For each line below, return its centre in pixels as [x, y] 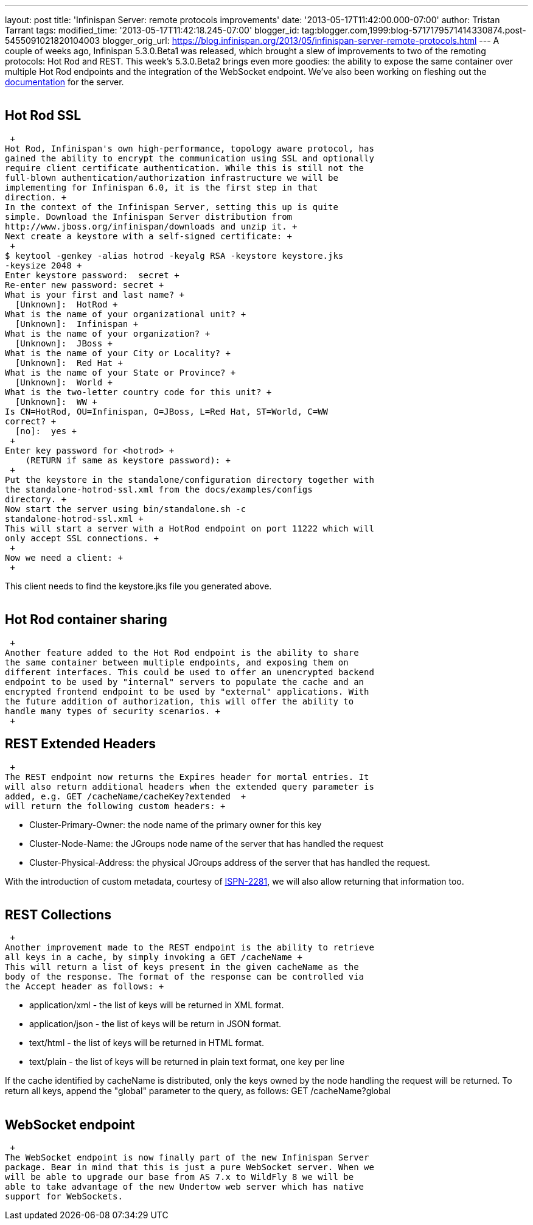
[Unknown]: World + [64, 382]
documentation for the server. [64, 82]
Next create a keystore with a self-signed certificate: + [149, 236]
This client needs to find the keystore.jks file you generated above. [138, 586]
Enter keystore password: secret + [92, 275]
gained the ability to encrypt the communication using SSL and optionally [190, 158]
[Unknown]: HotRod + [66, 304]
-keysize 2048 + [44, 265]
